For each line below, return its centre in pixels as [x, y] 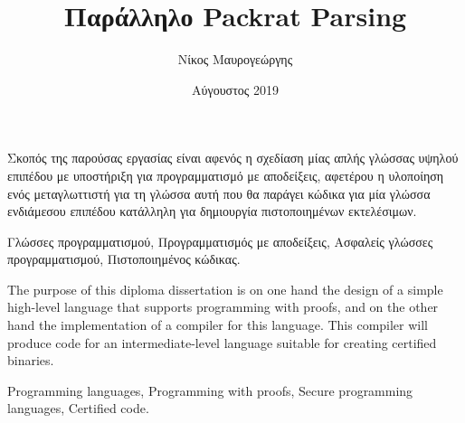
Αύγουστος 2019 [235, 89]
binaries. [31, 360]
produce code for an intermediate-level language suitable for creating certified [222, 342]
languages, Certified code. [78, 408]
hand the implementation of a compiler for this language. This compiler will [218, 325]
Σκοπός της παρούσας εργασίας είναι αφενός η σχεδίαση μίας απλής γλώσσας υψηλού [233, 158]
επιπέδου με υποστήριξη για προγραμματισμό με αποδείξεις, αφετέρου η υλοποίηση [226, 175]
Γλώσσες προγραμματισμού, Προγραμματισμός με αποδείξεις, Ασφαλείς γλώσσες [220, 241]
